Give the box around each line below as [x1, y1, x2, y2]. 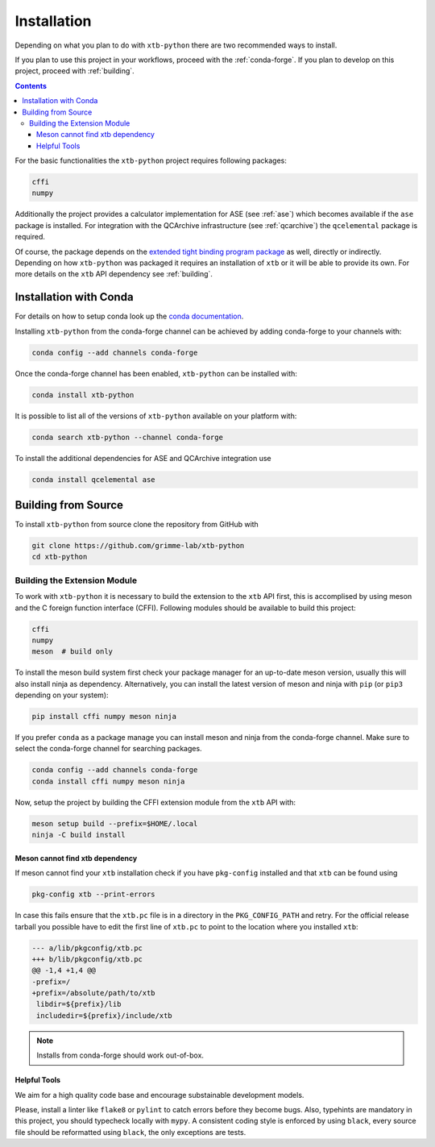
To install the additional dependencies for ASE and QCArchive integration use [14, 453, 271, 463]
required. [14, 232, 46, 242]
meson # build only [31, 647, 113, 656]
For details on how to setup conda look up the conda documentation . [14, 311, 244, 322]
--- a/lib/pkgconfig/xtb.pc [31, 943, 143, 953]
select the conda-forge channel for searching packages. [14, 744, 202, 754]
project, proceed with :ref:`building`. [14, 66, 135, 76]
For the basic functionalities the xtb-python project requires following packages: [14, 156, 288, 165]
